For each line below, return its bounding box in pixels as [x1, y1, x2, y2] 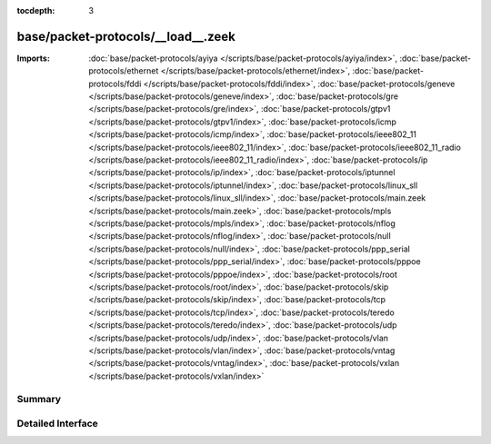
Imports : [16, 53, 50, 64]
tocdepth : [16, 5, 55, 15]
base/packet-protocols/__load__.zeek [16, 28, 235, 44]
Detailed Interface [16, 418, 99, 429]
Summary [16, 393, 62, 406]
